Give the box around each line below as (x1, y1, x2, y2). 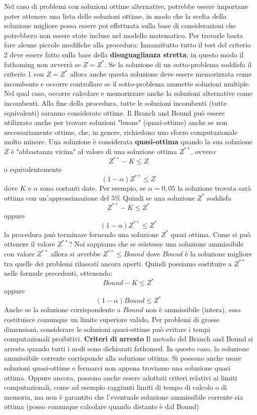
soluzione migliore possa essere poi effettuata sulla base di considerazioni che (4, 20, 236, 31)
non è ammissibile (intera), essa (145, 304, 241, 315)
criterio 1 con (4, 69, 44, 79)
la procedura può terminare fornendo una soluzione (4, 229, 159, 239)
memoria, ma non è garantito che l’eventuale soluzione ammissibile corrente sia (4, 391, 243, 402)
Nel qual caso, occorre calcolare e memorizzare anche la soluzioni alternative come (4, 88, 253, 98)
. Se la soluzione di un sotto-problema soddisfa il (104, 59, 252, 69)
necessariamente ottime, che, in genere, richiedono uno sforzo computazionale (4, 126, 238, 137)
